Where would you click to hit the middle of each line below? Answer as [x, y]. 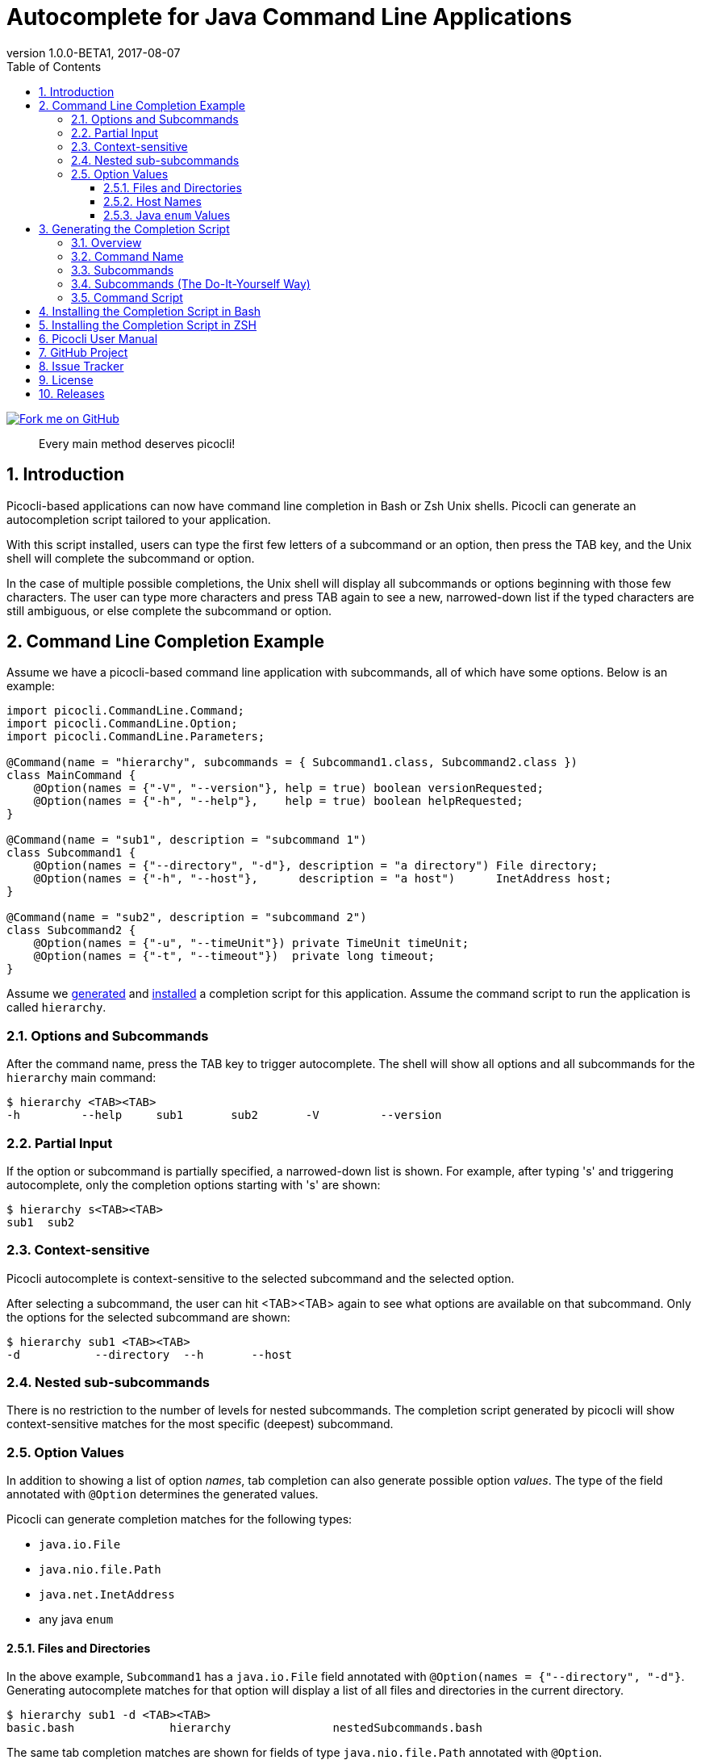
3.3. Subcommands [123, 270]
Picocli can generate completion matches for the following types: [179, 1519]
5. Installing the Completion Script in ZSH [148, 325]
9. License [66, 379]
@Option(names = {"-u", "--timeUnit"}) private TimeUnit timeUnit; [251, 943]
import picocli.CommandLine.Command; [126, 711]
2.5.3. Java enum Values [167, 215]
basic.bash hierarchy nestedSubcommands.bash [245, 1728]
